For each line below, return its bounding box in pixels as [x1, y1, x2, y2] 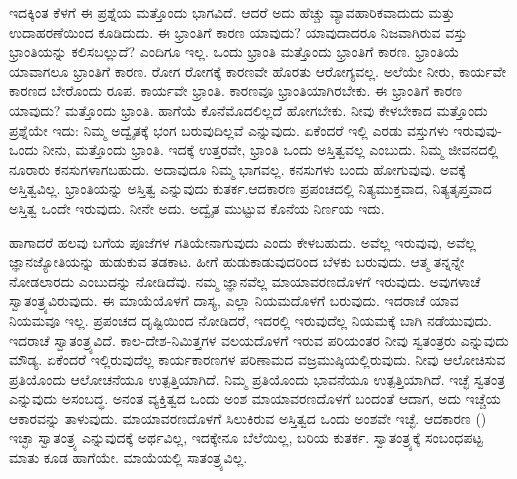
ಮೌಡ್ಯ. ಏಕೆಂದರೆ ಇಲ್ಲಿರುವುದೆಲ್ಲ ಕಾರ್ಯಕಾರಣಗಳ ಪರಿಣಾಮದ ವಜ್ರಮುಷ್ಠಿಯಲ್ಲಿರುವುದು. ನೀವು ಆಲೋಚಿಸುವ [9, 349, 506, 370]
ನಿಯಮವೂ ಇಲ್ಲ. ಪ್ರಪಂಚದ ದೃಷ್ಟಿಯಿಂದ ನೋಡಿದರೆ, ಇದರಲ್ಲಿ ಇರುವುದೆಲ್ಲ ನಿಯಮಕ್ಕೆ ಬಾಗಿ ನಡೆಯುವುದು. [9, 309, 492, 330]
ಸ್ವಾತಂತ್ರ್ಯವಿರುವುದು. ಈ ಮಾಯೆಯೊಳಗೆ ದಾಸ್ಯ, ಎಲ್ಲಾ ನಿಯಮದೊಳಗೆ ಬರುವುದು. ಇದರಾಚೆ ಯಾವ [9, 290, 459, 311]
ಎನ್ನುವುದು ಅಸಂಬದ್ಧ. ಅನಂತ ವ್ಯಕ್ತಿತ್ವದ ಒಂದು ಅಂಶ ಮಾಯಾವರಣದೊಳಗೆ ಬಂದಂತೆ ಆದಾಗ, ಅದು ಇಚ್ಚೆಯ [9, 388, 501, 409]
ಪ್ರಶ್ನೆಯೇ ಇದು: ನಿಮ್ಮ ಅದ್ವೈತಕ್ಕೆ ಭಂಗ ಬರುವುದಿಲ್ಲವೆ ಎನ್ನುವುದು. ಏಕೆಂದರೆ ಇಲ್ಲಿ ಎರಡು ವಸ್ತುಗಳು [9, 119, 449, 140]
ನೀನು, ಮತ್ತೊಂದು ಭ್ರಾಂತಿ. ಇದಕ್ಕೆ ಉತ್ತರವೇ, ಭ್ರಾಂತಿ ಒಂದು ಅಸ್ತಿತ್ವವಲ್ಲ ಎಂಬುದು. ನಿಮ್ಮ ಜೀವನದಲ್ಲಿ [42, 139, 499, 160]
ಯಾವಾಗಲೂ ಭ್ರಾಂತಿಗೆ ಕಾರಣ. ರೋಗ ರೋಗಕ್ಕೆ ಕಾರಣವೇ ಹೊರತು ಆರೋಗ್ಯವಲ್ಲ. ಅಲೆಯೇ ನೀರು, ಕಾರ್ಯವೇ [9, 60, 507, 81]
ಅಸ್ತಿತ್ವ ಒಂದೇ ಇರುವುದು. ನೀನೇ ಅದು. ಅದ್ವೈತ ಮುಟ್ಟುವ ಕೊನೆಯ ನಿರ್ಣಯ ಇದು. [9, 197, 385, 218]
